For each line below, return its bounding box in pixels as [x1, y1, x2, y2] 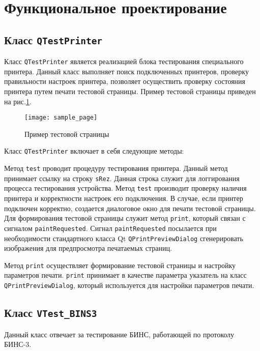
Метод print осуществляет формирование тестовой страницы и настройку [4, 259, 236, 270]
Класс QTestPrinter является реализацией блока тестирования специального [4, 56, 244, 67]
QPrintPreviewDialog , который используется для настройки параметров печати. [4, 280, 254, 290]
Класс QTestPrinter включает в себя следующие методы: [4, 145, 184, 156]
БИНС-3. [4, 339, 32, 349]
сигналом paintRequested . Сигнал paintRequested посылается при [4, 222, 217, 233]
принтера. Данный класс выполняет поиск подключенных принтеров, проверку [4, 66, 249, 76]
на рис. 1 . [4, 96, 32, 106]
